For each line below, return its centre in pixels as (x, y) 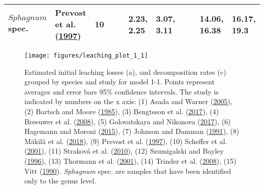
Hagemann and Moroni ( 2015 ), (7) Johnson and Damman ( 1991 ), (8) (132, 131)
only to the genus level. (60, 181)
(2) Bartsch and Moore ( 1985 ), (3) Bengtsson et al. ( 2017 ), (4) (122, 111)
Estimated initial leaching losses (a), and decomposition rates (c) (125, 72)
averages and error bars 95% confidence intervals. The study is (122, 91)
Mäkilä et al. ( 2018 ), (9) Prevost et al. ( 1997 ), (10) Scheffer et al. (126, 141)
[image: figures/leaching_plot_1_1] (86, 56)
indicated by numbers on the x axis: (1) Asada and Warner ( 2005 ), (128, 101)
